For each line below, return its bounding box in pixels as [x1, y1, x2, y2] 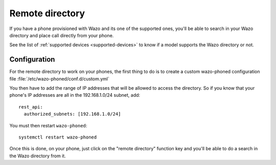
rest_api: [18, 104, 43, 109]
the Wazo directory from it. [9, 153, 66, 159]
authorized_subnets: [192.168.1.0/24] [24, 111, 121, 117]
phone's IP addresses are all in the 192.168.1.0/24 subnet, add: [9, 92, 141, 98]
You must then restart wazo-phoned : [9, 122, 87, 128]
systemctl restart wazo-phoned [18, 134, 97, 140]
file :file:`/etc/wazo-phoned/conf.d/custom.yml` [9, 75, 109, 81]
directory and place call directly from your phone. [9, 32, 114, 38]
